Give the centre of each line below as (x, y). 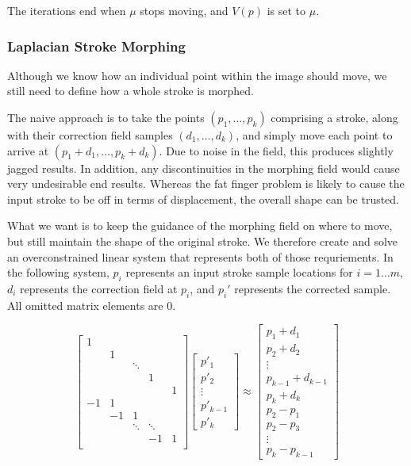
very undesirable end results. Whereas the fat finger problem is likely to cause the (206, 183)
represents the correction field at (99, 288)
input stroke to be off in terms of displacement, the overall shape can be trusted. (204, 199)
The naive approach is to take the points (106, 117)
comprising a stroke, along (334, 117)
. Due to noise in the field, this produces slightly (276, 150)
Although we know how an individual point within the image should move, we (197, 75)
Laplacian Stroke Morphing (96, 46)
